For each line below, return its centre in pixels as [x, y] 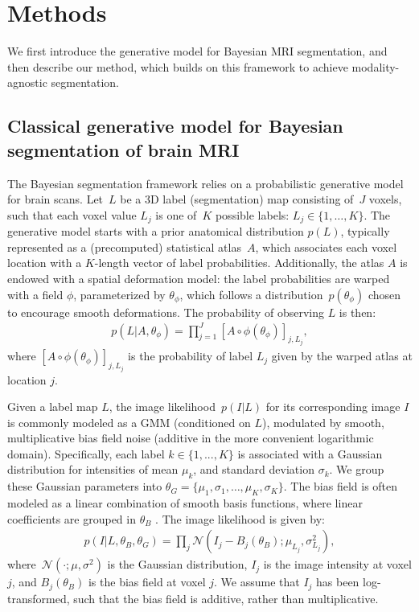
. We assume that [257, 582]
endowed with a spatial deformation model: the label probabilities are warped [199, 278]
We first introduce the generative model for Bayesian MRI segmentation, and [197, 51]
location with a [45, 263]
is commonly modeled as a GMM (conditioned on [129, 422]
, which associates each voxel [326, 246]
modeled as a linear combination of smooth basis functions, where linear [185, 503]
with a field [35, 294]
